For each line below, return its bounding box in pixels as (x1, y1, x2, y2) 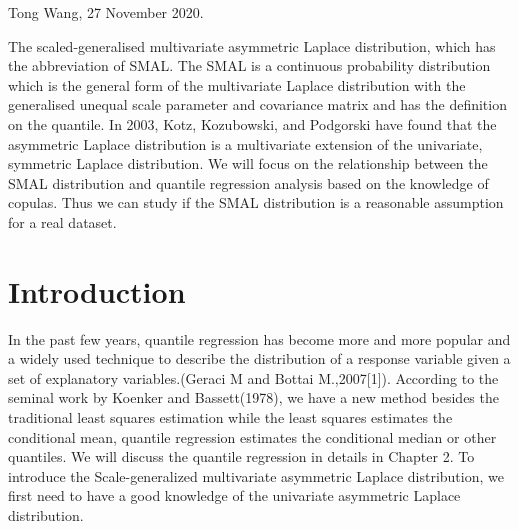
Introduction (8, 270, 186, 311)
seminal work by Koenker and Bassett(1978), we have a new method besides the (8, 387, 499, 408)
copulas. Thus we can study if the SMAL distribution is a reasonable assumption (8, 192, 504, 213)
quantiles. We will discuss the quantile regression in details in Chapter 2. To (8, 446, 475, 467)
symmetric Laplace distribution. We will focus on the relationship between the (8, 153, 488, 174)
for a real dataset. (8, 211, 117, 232)
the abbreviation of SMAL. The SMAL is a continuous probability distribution (8, 55, 491, 76)
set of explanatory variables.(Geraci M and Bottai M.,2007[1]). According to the (8, 367, 499, 388)
